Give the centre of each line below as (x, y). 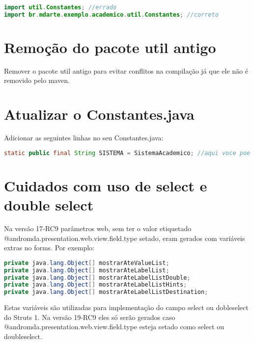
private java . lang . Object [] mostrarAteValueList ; (87, 263)
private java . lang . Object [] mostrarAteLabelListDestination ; (106, 292)
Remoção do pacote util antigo (110, 47)
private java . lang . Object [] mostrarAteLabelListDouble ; (97, 277)
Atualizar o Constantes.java (99, 114)
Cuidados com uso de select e (106, 185)
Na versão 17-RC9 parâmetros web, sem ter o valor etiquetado (98, 228)
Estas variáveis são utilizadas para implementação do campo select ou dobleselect (126, 307)
